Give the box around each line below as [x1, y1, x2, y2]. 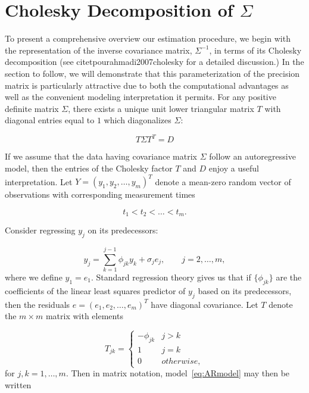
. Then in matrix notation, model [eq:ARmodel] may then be [65, 367, 290, 379]
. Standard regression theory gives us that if [90, 271, 251, 283]
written [5, 378, 32, 391]
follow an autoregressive [209, 150, 296, 163]
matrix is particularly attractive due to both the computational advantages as [5, 79, 289, 91]
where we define [5, 271, 63, 283]
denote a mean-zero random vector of [155, 175, 291, 188]
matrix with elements [45, 310, 123, 322]
